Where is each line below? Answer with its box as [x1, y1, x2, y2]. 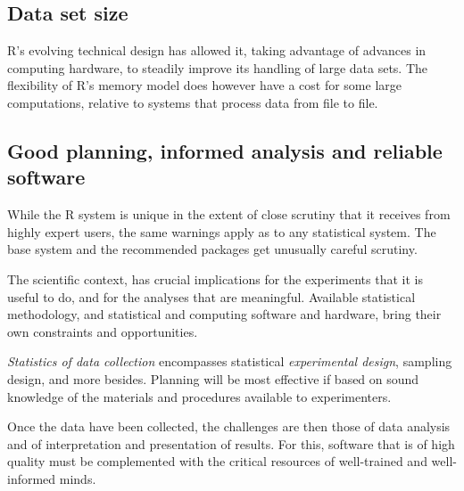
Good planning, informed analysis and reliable [7, 136, 443, 164]
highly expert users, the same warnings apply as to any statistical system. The [7, 222, 436, 241]
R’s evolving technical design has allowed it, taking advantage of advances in [7, 41, 427, 60]
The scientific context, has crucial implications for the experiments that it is [7, 269, 423, 288]
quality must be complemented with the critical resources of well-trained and [7, 452, 427, 471]
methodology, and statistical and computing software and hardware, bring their [7, 305, 442, 323]
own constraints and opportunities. [7, 322, 198, 340]
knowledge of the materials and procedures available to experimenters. [7, 387, 392, 405]
